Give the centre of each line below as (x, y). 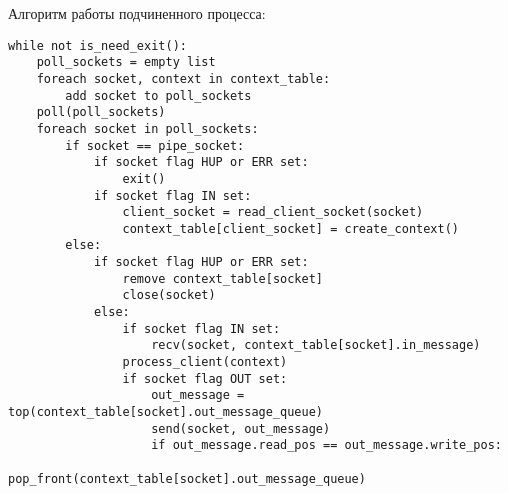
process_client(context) (205, 362)
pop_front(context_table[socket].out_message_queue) (187, 478)
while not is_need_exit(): (97, 45)
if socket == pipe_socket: (155, 145)
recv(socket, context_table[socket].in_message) (316, 345)
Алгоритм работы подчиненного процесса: (137, 13)
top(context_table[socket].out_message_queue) (165, 412)
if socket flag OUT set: (205, 378)
